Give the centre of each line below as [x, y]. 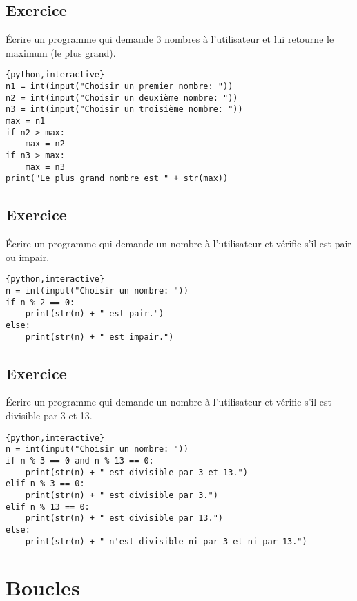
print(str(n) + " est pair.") [95, 314]
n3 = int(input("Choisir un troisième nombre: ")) [124, 109]
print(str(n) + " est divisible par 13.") [124, 518]
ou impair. [28, 257]
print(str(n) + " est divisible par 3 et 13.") [136, 472]
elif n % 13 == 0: [48, 507]
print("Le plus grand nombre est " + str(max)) [117, 179]
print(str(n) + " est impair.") [99, 337]
